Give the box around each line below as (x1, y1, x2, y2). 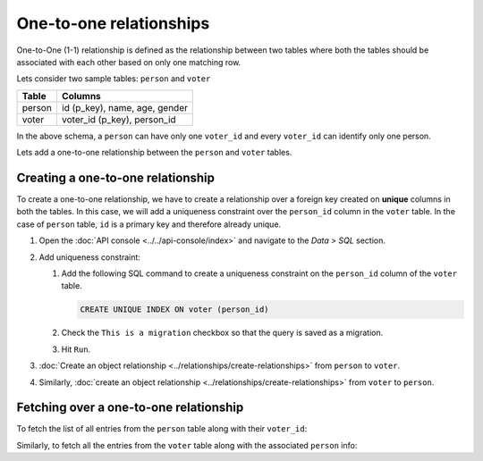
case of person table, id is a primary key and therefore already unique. (16, 219, 282, 230)
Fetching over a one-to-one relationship (16, 400, 244, 415)
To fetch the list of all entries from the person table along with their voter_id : (16, 423, 308, 434)
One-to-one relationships (16, 13, 210, 33)
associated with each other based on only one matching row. (16, 56, 241, 67)
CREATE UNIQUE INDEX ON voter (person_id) (80, 305, 269, 314)
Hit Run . (61, 344, 91, 355)
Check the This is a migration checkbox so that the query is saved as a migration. (61, 327, 384, 339)
